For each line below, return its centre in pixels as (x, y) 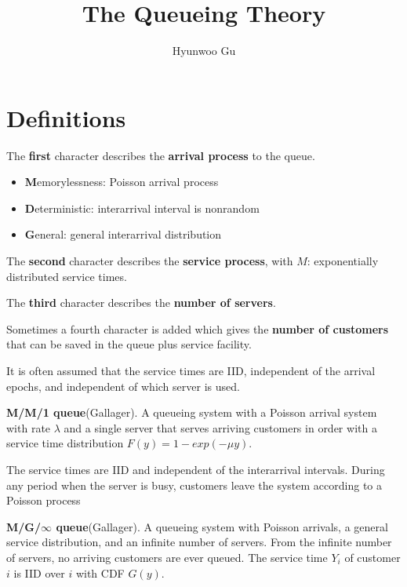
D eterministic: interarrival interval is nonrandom (142, 208)
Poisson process (44, 500)
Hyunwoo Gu (204, 51)
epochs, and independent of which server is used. (123, 386)
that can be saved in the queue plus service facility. (129, 344)
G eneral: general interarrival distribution (123, 234)
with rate (29, 427)
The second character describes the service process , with (150, 261)
